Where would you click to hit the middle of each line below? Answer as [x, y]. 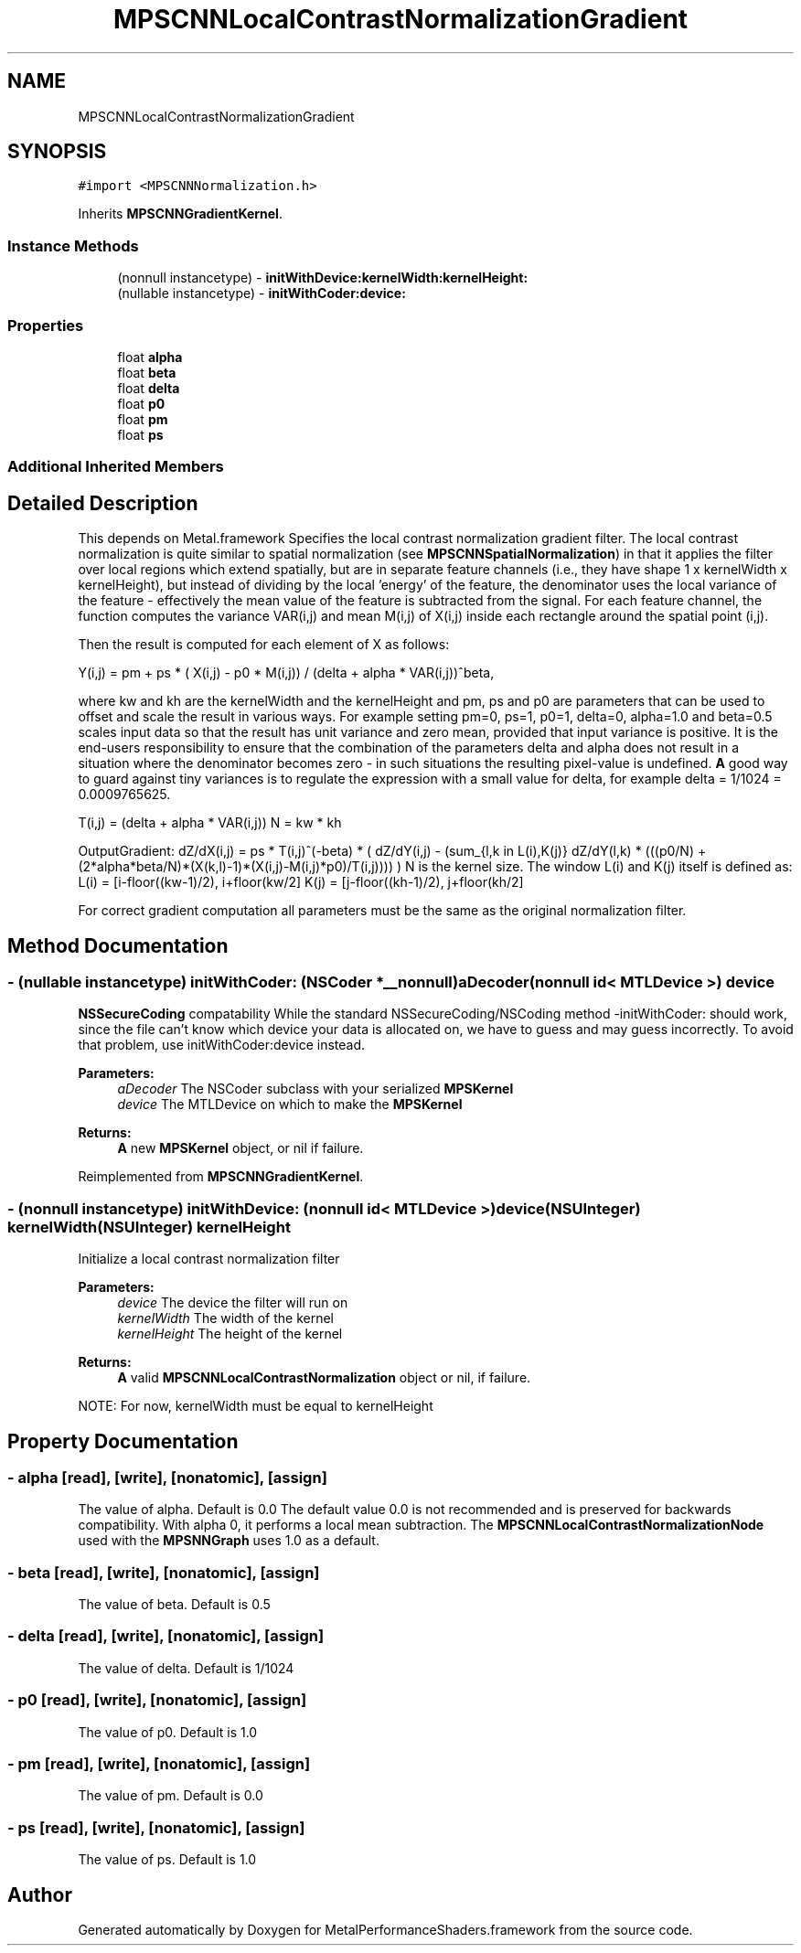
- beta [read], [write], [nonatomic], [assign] [164, 1572]
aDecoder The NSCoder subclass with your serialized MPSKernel [315, 1089]
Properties [46, 325]
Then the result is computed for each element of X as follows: [264, 645]
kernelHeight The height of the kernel [230, 1334]
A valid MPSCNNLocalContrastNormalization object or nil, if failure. [324, 1378]
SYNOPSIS [57, 152]
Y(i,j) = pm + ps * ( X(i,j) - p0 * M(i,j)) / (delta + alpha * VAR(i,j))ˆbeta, [286, 673]
